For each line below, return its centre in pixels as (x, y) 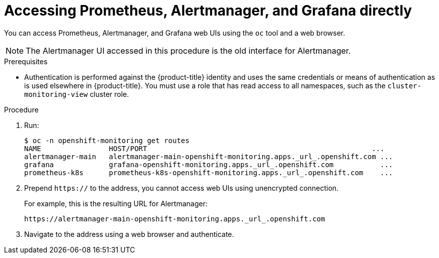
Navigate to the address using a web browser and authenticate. (129, 234)
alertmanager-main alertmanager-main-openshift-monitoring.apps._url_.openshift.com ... (209, 156)
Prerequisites (26, 61)
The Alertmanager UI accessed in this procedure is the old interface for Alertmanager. (188, 50)
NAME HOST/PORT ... (204, 148)
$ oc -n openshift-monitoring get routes (107, 140)
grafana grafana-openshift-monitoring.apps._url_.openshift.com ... (209, 164)
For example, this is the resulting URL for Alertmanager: (116, 203)
